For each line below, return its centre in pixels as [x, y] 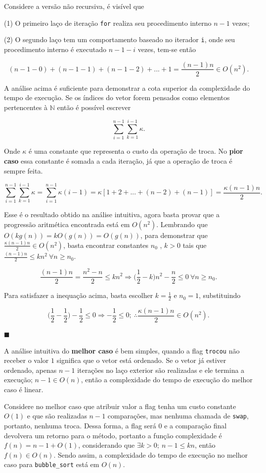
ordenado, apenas [30, 370]
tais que [195, 245]
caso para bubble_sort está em [52, 464]
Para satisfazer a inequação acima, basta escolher [79, 295]
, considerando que [107, 445]
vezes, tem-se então [167, 49]
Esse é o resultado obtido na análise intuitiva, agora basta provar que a [112, 214]
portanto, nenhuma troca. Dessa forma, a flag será [80, 425]
